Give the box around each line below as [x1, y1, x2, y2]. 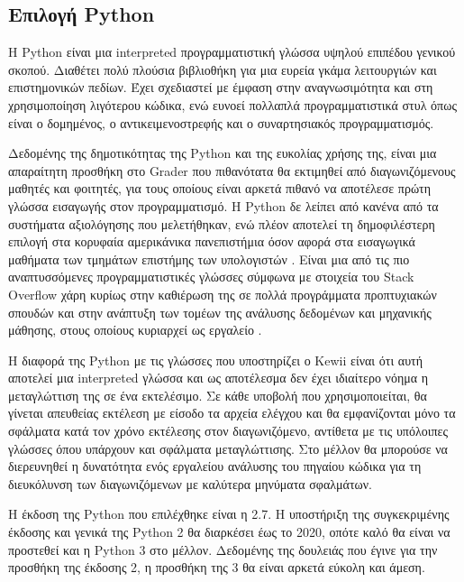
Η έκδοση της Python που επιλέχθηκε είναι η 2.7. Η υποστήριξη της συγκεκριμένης [8, 504, 450, 523]
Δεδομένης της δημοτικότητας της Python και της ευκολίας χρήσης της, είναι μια [8, 143, 437, 162]
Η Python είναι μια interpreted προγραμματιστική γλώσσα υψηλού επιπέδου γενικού [8, 42, 456, 61]
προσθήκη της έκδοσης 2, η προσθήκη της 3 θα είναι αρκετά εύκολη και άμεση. [8, 558, 425, 577]
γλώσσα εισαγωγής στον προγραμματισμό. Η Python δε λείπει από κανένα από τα [8, 196, 439, 215]
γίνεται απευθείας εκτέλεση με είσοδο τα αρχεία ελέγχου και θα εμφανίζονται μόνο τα [8, 403, 456, 422]
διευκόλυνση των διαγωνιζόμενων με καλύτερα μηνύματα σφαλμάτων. [8, 474, 372, 493]
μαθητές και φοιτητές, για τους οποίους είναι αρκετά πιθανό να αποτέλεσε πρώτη [8, 179, 432, 198]
